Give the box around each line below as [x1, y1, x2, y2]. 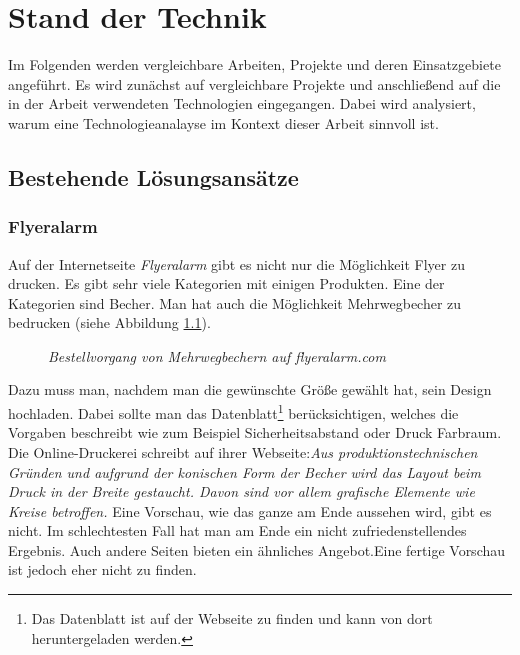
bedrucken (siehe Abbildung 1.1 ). [8, 312, 211, 333]
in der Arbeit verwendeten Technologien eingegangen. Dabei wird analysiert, [8, 93, 476, 114]
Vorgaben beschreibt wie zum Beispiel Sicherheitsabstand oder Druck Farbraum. [8, 422, 502, 443]
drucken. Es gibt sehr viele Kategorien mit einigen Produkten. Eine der [8, 273, 445, 294]
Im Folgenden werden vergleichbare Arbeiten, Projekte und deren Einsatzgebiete [8, 54, 501, 75]
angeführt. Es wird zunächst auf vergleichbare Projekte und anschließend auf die [8, 73, 501, 94]
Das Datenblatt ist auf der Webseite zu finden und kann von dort [31, 608, 433, 629]
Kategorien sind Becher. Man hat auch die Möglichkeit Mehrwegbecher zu [8, 292, 462, 313]
